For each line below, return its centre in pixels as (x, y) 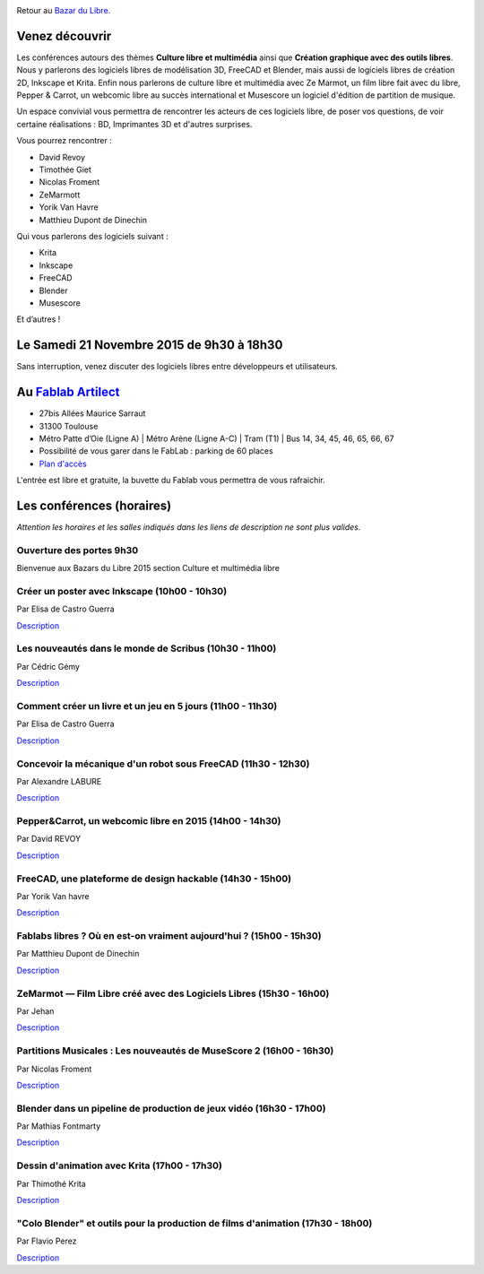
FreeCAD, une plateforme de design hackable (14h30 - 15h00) (154, 879)
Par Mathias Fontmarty (59, 1126)
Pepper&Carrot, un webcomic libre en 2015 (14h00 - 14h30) (149, 821)
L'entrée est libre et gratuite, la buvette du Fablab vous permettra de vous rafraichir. (171, 481)
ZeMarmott (60, 195)
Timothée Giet (65, 169)
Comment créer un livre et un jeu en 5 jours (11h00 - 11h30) (147, 706)
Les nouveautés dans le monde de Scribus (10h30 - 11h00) (147, 648)
